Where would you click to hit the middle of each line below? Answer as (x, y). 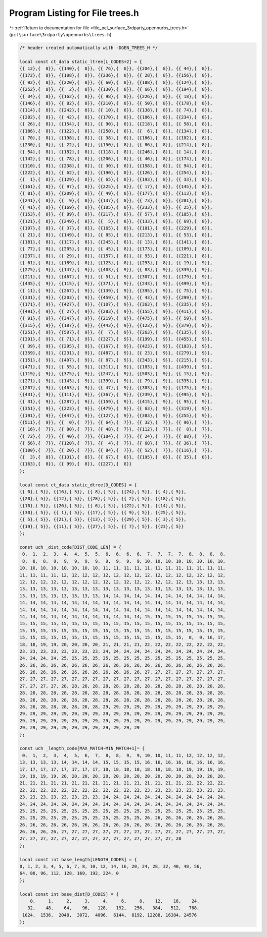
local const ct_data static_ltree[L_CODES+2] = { (81, 61)
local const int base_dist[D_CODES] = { (69, 894)
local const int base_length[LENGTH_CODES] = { (78, 859)
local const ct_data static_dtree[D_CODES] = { (78, 485)
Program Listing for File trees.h (74, 13)
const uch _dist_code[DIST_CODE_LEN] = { (70, 547)
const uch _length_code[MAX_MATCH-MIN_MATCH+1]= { (82, 748)
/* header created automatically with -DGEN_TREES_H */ (89, 48)
